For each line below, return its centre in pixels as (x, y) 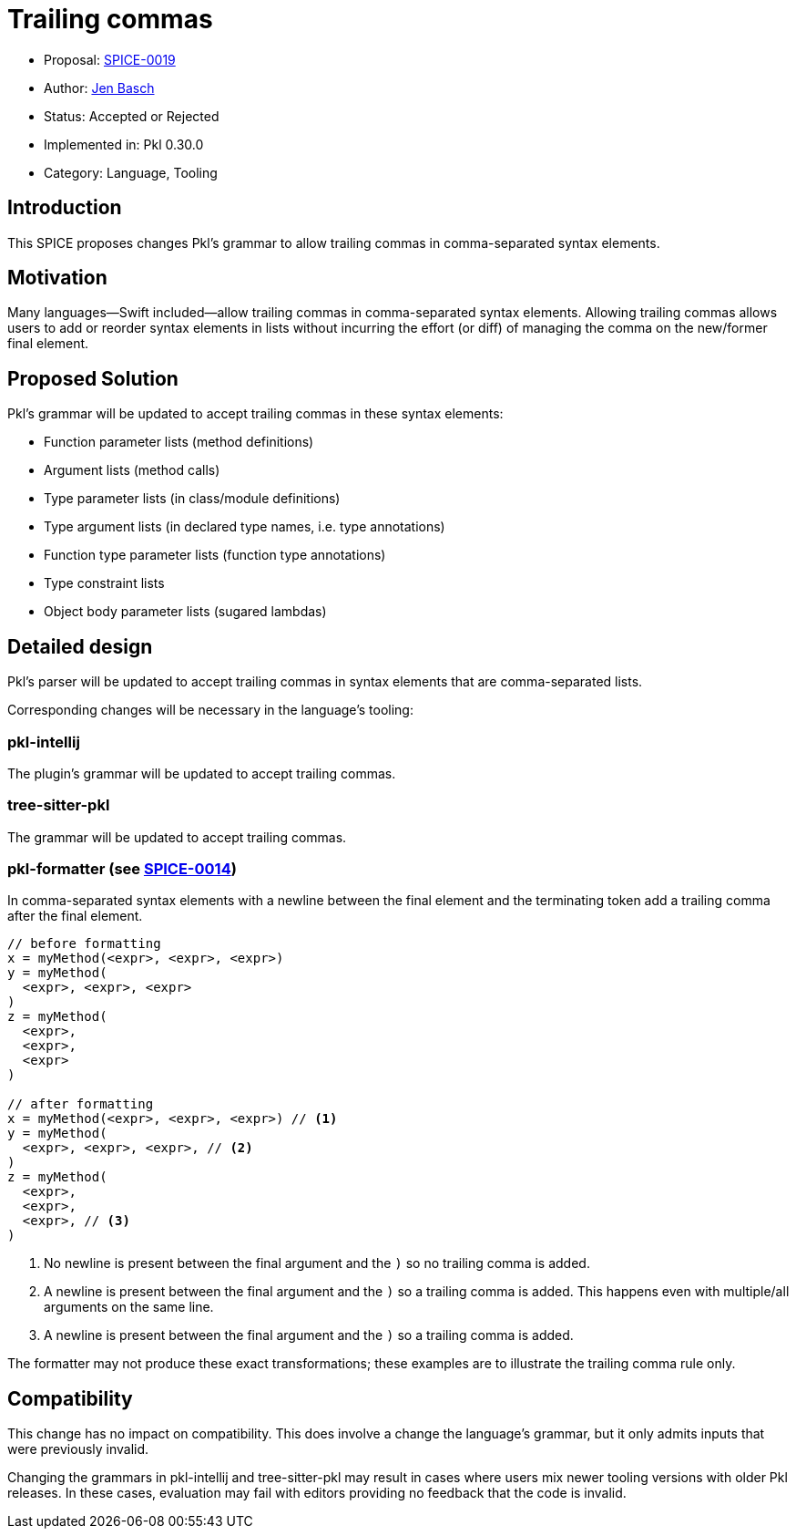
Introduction (65, 208)
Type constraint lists (104, 583)
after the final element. (75, 916)
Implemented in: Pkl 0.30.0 (124, 144)
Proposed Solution (93, 378)
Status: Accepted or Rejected (132, 116)
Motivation (57, 278)
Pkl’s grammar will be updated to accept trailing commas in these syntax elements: (255, 414)
